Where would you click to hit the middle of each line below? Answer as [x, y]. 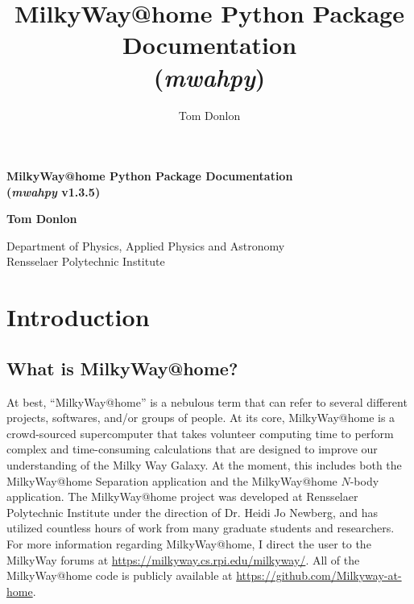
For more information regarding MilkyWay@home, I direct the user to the [189, 543]
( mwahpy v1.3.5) [54, 191]
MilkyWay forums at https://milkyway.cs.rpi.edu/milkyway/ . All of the [183, 559]
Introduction [78, 317]
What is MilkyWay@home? [122, 368]
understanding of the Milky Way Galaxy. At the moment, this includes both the [204, 465]
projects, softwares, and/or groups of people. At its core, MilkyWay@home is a [201, 418]
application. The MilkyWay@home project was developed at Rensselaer [182, 496]
